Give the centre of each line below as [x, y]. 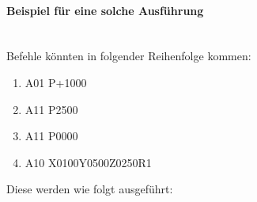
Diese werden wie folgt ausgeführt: [90, 189]
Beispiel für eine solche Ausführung [105, 10]
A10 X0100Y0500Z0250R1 [88, 162]
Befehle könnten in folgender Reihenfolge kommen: [129, 56]
